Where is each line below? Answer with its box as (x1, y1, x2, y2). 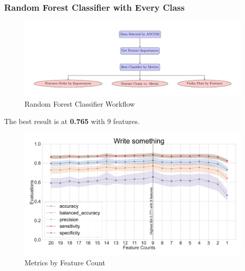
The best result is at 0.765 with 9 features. (4, 115, 140, 126)
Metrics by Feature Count (24, 257, 106, 267)
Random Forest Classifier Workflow (24, 98, 135, 109)
